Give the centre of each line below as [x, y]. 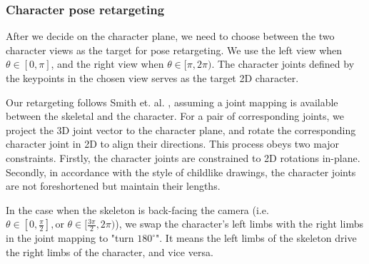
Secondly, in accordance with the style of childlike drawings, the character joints [181, 172]
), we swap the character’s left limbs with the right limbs [239, 224]
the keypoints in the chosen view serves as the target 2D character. [152, 78]
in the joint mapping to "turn [70, 238]
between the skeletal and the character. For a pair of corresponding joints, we [175, 116]
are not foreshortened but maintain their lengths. [113, 186]
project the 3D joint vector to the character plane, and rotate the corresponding [181, 130]
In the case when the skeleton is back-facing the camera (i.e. [137, 209]
